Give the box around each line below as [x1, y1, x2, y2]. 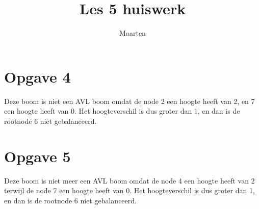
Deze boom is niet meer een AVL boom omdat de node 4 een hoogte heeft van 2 [4, 175, 255, 186]
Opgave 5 [4, 145, 71, 166]
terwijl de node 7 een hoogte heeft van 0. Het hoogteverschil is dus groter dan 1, [4, 185, 255, 196]
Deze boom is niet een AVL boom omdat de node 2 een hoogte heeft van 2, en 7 [4, 95, 255, 106]
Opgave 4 [4, 66, 71, 87]
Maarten [119, 28, 146, 38]
